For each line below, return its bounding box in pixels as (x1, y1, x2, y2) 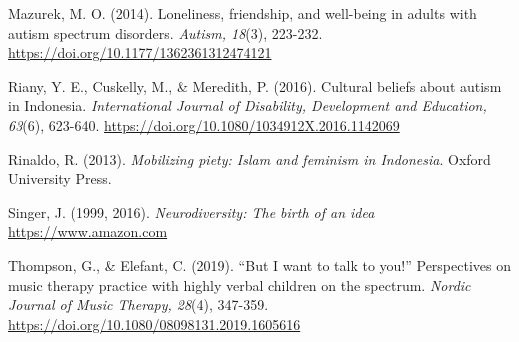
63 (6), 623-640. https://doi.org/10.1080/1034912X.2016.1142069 (8, 114, 400, 135)
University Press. (8, 168, 112, 189)
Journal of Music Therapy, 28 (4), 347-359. (8, 294, 269, 315)
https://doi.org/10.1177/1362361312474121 (8, 42, 272, 63)
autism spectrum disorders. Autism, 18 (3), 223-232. (8, 22, 323, 43)
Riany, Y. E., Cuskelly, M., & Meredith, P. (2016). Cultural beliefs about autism (8, 75, 502, 96)
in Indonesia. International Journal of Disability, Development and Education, (8, 95, 487, 116)
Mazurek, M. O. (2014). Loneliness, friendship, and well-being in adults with (8, 3, 477, 23)
